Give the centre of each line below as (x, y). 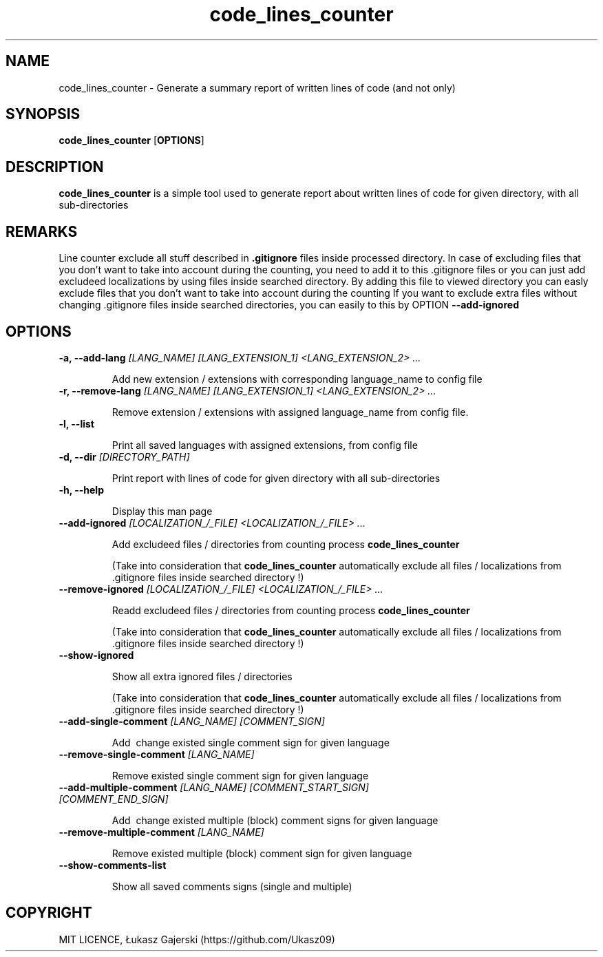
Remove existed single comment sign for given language (240, 775)
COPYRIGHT (49, 913)
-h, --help (81, 490)
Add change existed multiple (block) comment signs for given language (275, 820)
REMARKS (42, 231)
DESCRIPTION (55, 167)
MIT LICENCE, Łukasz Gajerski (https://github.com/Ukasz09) (197, 939)
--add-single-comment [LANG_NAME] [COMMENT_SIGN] (192, 721)
